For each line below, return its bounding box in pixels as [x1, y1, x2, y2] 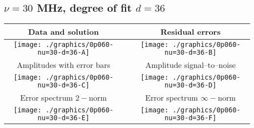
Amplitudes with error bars [17, 59, 110, 71]
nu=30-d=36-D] [164, 81, 217, 89]
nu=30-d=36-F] [164, 114, 217, 122]
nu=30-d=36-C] [37, 81, 90, 89]
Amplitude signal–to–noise [145, 59, 236, 71]
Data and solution [28, 26, 99, 38]
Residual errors [160, 26, 221, 38]
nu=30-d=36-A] [37, 48, 90, 57]
